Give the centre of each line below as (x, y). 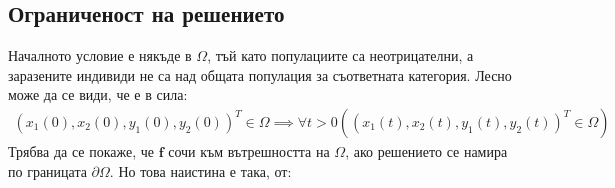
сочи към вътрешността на (249, 151)
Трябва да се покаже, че (81, 151)
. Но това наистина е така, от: (200, 170)
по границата (47, 170)
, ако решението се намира (426, 151)
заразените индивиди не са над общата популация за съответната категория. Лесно (260, 74)
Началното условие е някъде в (100, 55)
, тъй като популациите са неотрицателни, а (340, 55)
